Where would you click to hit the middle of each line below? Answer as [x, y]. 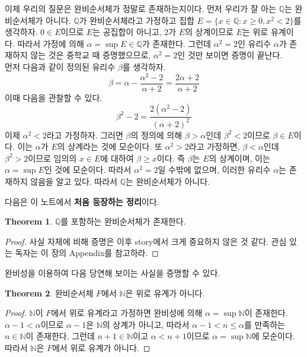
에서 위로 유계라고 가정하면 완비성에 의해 [127, 313]
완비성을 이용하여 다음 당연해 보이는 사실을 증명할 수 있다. [113, 273]
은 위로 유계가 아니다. [165, 293]
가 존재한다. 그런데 [176, 43]
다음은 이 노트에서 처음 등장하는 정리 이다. [82, 201]
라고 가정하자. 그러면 [85, 135]
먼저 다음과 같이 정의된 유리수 [60, 66]
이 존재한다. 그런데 [60, 336]
